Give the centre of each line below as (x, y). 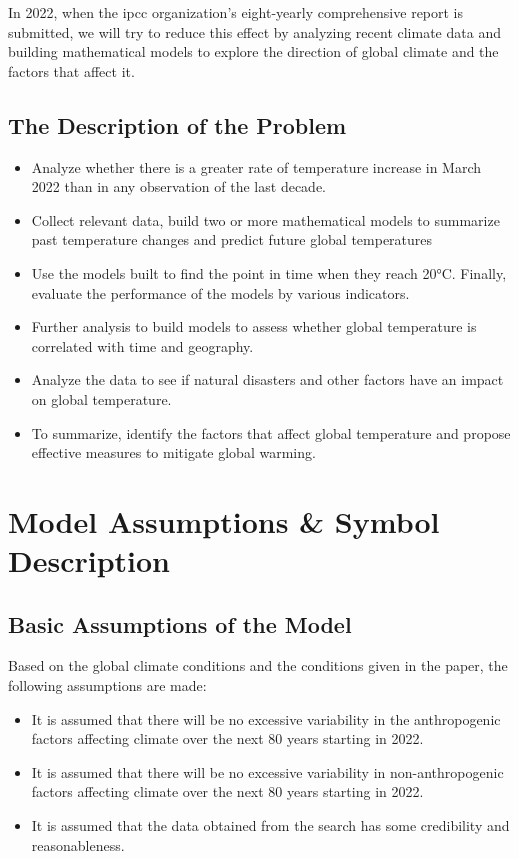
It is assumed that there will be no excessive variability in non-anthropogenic (267, 771)
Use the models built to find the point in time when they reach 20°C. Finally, (269, 272)
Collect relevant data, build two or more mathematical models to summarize (265, 219)
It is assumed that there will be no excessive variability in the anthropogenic (266, 718)
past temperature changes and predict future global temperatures (232, 239)
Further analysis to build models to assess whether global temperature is (254, 326)
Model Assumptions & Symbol (224, 520)
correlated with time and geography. (142, 345)
